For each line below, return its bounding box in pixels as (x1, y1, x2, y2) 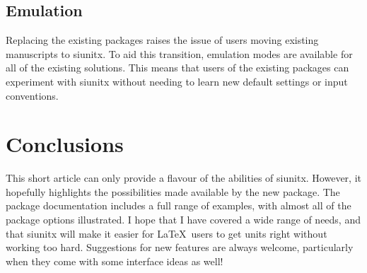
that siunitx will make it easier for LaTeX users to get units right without (6, 226, 327, 240)
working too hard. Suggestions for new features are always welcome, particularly (6, 240, 354, 255)
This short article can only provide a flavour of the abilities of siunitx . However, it (6, 170, 361, 185)
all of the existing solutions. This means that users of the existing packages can (6, 60, 349, 75)
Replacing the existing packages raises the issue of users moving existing (6, 33, 319, 47)
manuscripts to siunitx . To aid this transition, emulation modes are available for (6, 46, 353, 61)
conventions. (6, 88, 59, 103)
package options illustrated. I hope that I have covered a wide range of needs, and (6, 212, 361, 227)
